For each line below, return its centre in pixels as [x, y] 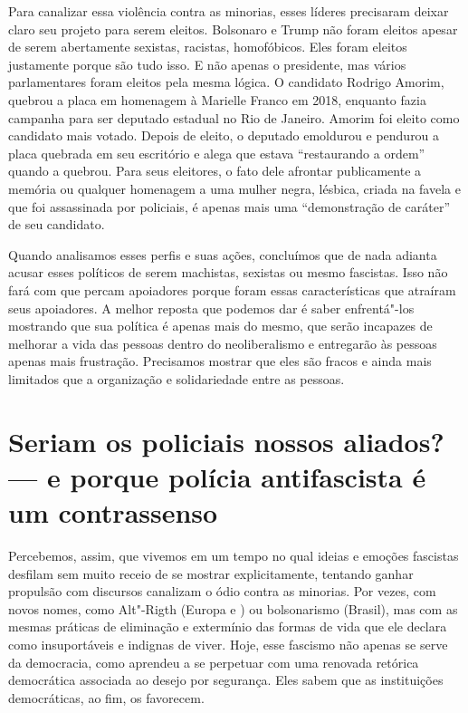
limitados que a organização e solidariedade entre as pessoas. [177, 378]
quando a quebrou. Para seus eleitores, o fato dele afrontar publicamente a [215, 171]
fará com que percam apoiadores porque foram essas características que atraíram [232, 289]
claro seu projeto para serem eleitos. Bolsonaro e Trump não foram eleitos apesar [233, 29]
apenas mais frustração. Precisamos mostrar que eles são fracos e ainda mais [220, 361]
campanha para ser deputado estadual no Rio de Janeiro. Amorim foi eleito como [234, 117]
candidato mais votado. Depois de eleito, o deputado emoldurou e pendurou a [224, 135]
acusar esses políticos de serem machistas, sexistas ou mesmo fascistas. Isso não [228, 272]
